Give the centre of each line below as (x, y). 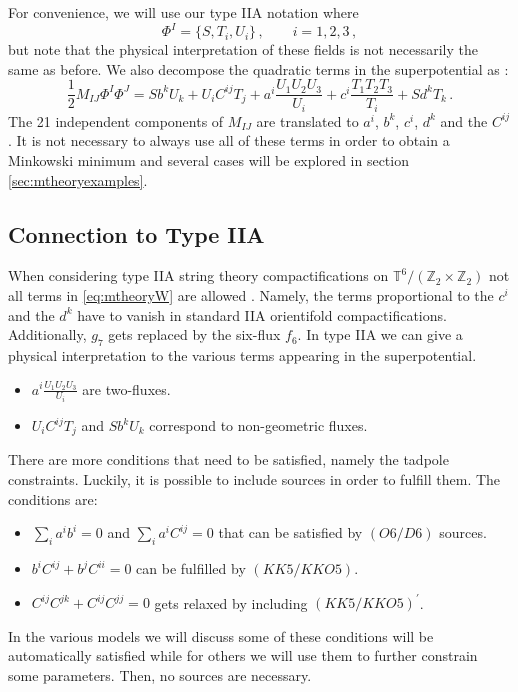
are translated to (307, 120)
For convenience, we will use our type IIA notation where (183, 12)
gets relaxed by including (231, 602)
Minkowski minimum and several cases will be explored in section (208, 159)
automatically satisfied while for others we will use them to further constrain (243, 655)
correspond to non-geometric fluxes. (258, 425)
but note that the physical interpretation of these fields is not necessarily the (243, 49)
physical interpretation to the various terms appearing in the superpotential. (242, 354)
